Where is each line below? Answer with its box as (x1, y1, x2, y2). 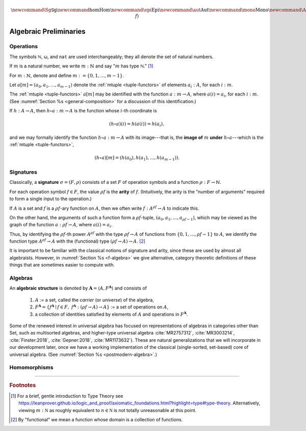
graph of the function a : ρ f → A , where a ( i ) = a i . (9, 222, 113, 229)
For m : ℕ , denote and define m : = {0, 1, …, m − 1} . (9, 72, 124, 79)
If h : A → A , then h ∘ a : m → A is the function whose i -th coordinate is (9, 108, 157, 114)
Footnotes (9, 382, 36, 389)
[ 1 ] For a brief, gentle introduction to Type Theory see (11, 393, 123, 399)
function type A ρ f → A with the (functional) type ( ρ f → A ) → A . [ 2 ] (9, 237, 145, 245)
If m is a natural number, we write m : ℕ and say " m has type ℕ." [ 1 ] (9, 63, 154, 69)
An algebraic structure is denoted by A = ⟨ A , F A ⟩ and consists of (9, 284, 147, 291)
